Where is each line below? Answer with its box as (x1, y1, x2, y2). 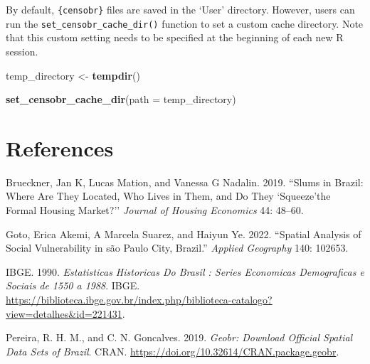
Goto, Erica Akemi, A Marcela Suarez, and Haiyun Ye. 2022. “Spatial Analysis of (6, 226, 361, 241)
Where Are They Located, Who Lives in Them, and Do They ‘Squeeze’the (6, 188, 331, 203)
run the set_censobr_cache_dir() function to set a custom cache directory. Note (6, 16, 364, 31)
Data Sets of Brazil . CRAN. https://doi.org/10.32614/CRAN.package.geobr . (6, 343, 339, 358)
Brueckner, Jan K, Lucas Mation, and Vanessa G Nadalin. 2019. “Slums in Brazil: (6, 174, 364, 189)
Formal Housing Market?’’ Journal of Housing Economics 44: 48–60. (6, 203, 304, 217)
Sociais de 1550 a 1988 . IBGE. (6, 278, 140, 293)
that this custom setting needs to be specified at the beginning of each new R (6, 30, 344, 45)
